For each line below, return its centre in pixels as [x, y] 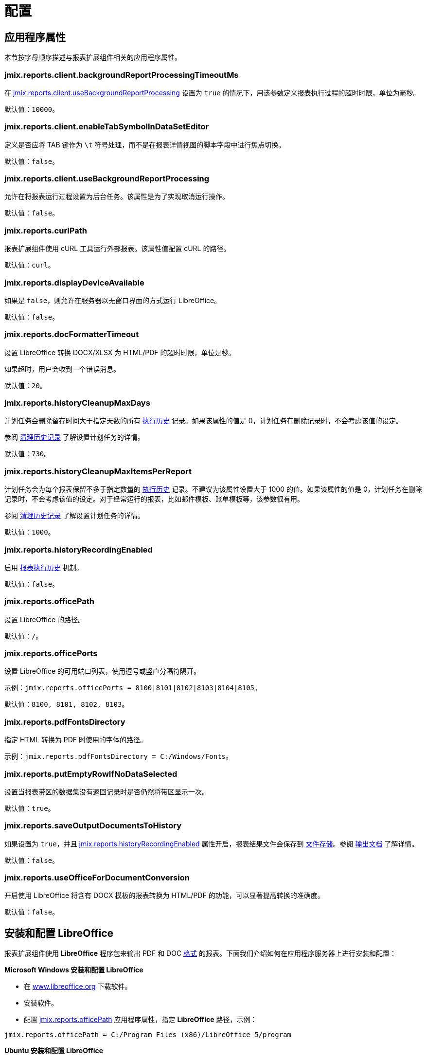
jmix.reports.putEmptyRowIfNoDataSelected [91, 774]
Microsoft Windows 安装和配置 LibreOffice [74, 970]
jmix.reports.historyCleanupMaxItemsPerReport [98, 471]
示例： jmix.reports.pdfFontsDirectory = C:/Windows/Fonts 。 [119, 756]
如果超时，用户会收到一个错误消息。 [62, 369]
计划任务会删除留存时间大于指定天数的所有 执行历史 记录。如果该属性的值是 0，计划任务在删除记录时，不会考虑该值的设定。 [204, 421]
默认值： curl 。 [30, 265]
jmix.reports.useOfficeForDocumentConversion [97, 878]
